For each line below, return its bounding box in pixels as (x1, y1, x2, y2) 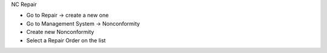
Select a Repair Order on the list (26, 36, 106, 44)
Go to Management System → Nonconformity (26, 20, 140, 27)
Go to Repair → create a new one (26, 12, 109, 19)
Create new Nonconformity (26, 29, 94, 36)
